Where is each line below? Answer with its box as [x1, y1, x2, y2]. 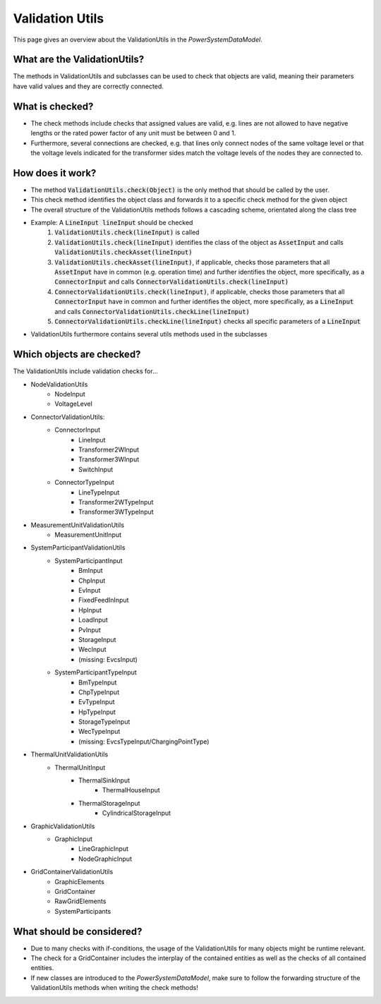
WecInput [78, 646, 107, 654]
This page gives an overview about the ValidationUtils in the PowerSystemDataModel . [13, 35, 262, 44]
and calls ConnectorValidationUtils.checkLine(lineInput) [54, 307, 250, 315]
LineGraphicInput [78, 845, 129, 853]
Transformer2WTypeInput [78, 497, 154, 506]
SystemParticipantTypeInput [54, 668, 137, 677]
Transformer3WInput [78, 455, 140, 464]
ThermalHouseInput [102, 786, 160, 794]
